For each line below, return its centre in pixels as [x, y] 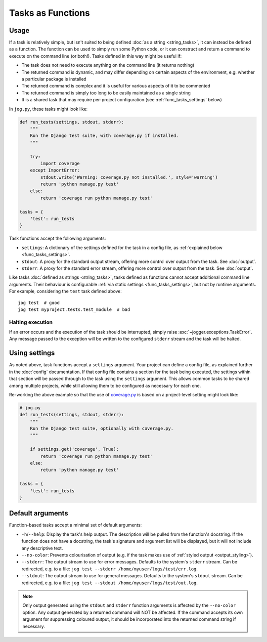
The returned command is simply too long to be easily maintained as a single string [106, 93]
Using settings [32, 353]
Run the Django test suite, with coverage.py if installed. [104, 136]
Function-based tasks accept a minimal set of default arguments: [75, 525]
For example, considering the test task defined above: [66, 291]
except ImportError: [55, 170]
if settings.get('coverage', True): [74, 449]
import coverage [60, 163]
